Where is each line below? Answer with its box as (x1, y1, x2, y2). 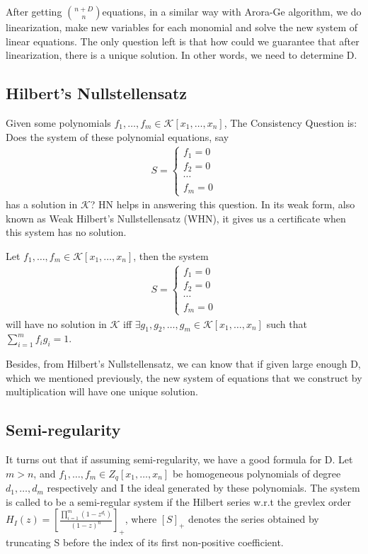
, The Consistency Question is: (224, 115, 357, 130)
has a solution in (6, 197, 78, 212)
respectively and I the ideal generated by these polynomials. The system (47, 480, 360, 495)
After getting (6, 4, 62, 18)
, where (125, 511, 157, 526)
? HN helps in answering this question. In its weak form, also (90, 197, 355, 212)
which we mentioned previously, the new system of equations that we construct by (6, 370, 362, 385)
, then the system (133, 248, 209, 263)
